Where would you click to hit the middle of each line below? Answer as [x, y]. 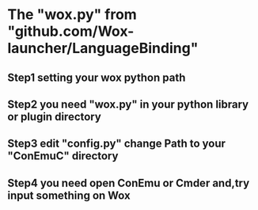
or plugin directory [55, 116]
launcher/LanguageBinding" [103, 48]
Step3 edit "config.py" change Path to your [117, 144]
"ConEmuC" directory [63, 156]
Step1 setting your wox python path [97, 77]
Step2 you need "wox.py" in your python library [128, 104]
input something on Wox [69, 195]
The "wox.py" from [72, 15]
